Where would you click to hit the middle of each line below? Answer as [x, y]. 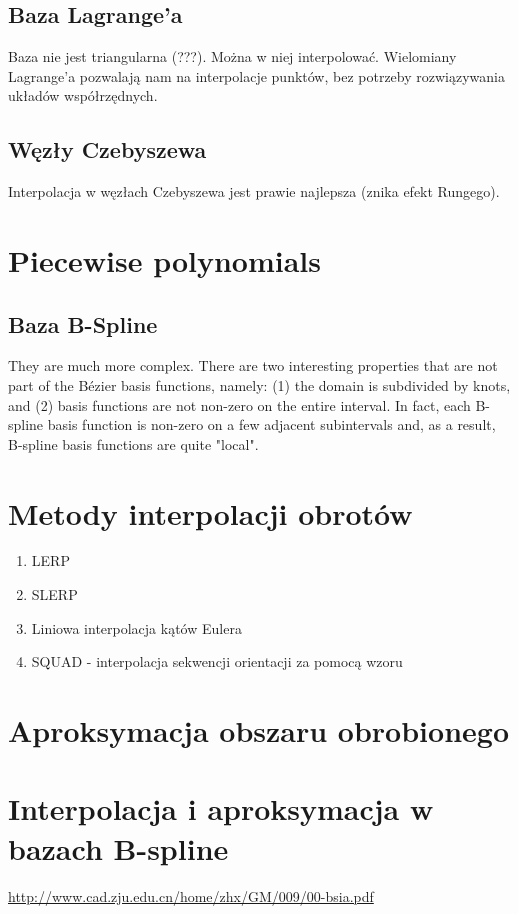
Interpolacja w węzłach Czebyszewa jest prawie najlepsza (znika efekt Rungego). [254, 191]
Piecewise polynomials [165, 259]
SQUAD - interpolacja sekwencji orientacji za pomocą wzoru [217, 661]
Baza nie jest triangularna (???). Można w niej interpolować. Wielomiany [232, 56]
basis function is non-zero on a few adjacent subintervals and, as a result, [271, 424]
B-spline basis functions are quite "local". [133, 443]
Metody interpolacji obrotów [210, 512]
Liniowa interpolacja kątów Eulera [136, 627]
